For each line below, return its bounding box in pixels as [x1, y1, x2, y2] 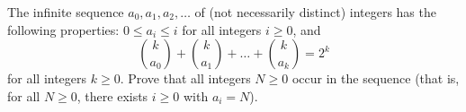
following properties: [7, 20, 120, 39]
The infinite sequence [7, 3, 124, 21]
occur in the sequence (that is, [291, 69, 460, 88]
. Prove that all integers [120, 69, 251, 88]
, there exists [76, 86, 148, 105]
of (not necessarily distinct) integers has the [194, 3, 436, 21]
